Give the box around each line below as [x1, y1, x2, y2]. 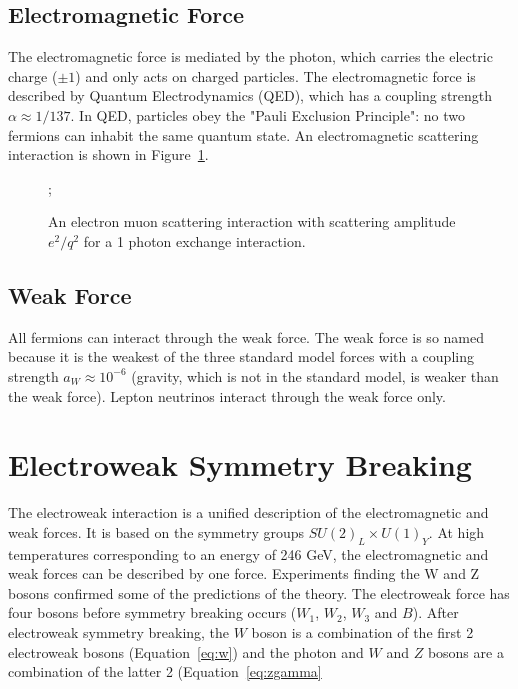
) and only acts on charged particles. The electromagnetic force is [75, 65, 476, 86]
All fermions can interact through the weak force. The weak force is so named [8, 326, 484, 347]
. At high [428, 521, 485, 542]
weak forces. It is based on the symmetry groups [8, 521, 305, 542]
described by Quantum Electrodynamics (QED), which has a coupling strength [8, 85, 493, 106]
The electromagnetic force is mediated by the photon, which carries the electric [8, 46, 493, 67]
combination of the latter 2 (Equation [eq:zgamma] [8, 661, 322, 682]
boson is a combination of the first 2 [251, 622, 474, 643]
